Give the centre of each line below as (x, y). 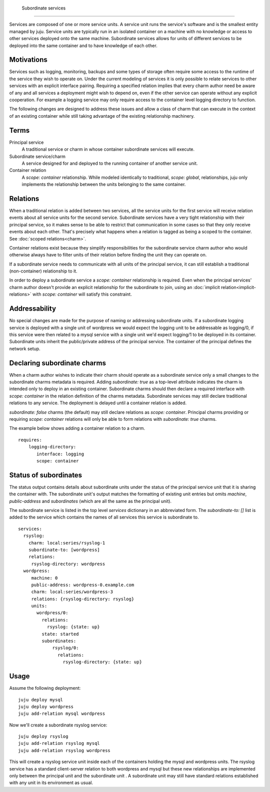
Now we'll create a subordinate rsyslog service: (58, 725)
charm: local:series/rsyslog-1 (67, 543)
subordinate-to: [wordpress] (64, 550)
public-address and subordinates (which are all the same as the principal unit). (90, 501)
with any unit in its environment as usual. (51, 783)
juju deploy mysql (41, 700)
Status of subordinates (46, 475)
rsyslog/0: (65, 648)
